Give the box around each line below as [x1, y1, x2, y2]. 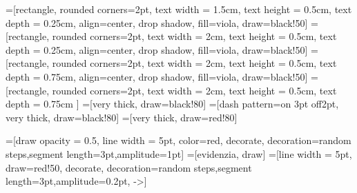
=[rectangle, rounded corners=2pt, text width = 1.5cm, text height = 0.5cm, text [6, 2, 352, 16]
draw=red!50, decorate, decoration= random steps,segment [6, 160, 252, 174]
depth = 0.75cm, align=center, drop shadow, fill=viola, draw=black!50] [6, 69, 308, 83]
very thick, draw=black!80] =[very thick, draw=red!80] [6, 110, 238, 124]
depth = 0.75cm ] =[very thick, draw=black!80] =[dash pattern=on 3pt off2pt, [6, 96, 339, 111]
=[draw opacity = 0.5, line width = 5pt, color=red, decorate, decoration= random [6, 133, 351, 148]
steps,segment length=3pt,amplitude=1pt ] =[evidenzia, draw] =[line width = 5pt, [6, 146, 352, 161]
